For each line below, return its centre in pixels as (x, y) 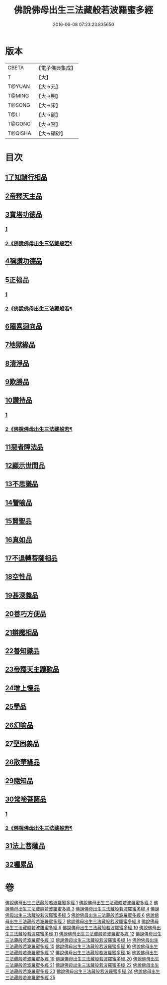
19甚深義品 (22, 595)
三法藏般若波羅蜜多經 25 (30, 978)
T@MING (18, 95)
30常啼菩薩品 (26, 799)
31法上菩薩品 (25, 846)
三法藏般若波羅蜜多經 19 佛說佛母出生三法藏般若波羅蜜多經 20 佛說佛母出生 (82, 959)
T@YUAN (19, 86)
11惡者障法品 (24, 447)
